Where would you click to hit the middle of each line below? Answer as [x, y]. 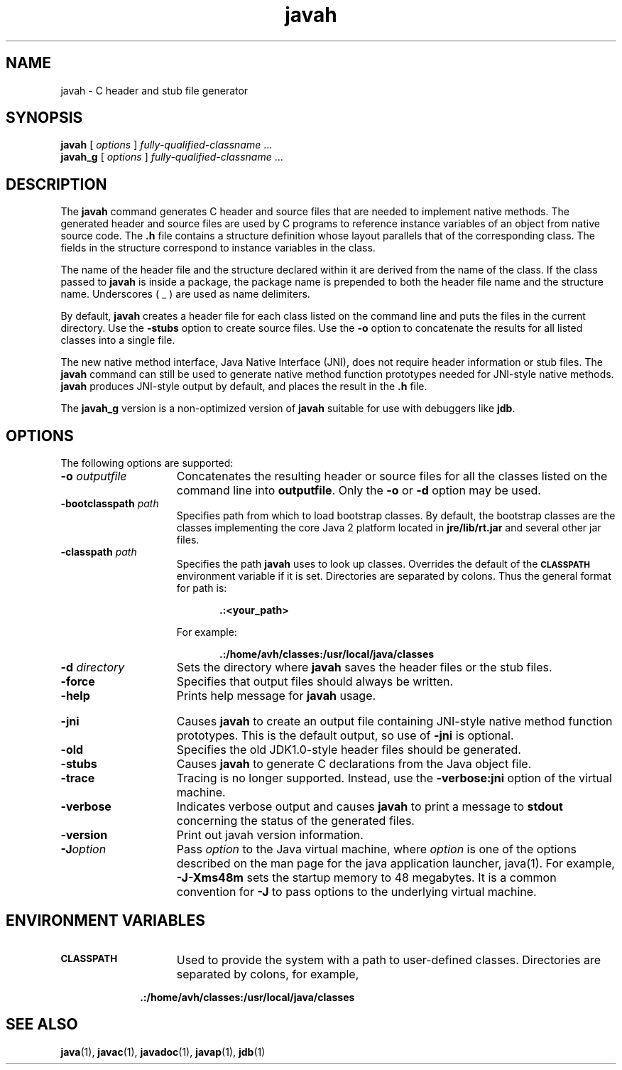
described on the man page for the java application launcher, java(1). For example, [395, 864]
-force [78, 682]
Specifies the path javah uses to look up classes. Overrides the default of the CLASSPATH [383, 564]
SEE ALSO [42, 1025]
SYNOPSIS [44, 118]
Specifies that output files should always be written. [315, 682]
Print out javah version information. [270, 835]
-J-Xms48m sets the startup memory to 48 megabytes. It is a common [366, 878]
